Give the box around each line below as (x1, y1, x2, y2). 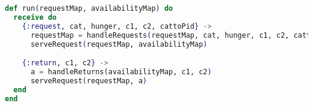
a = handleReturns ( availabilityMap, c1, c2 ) (30, 67, 212, 76)
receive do (13, 13, 57, 22)
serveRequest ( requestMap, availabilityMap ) (30, 40, 208, 49)
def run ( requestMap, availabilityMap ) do (5, 4, 173, 13)
